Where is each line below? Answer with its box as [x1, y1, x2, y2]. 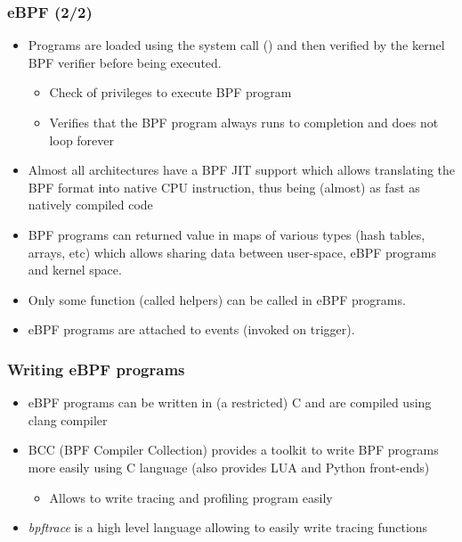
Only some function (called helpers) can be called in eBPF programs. [28, 290, 406, 308]
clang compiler [28, 410, 108, 429]
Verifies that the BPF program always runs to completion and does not [49, 113, 439, 131]
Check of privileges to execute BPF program [49, 83, 292, 102]
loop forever [49, 130, 115, 149]
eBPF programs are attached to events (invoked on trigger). [28, 320, 355, 339]
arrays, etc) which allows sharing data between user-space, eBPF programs [28, 242, 436, 261]
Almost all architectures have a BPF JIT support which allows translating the [28, 160, 456, 179]
